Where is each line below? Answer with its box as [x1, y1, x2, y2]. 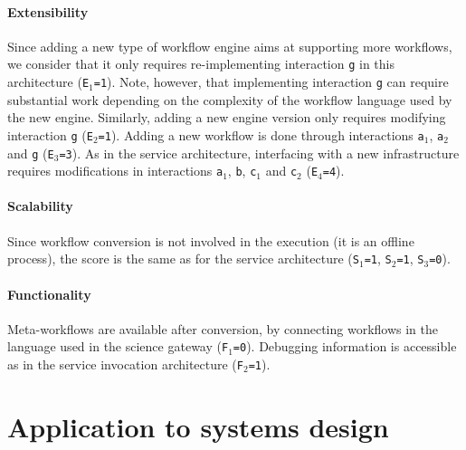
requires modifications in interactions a [7, 161, 223, 180]
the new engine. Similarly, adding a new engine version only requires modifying [7, 108, 446, 127]
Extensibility [7, 2, 89, 21]
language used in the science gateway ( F [7, 337, 229, 356]
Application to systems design [7, 407, 389, 445]
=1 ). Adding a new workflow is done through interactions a [98, 125, 424, 144]
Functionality [7, 284, 91, 303]
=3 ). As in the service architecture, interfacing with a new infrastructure [59, 143, 460, 162]
